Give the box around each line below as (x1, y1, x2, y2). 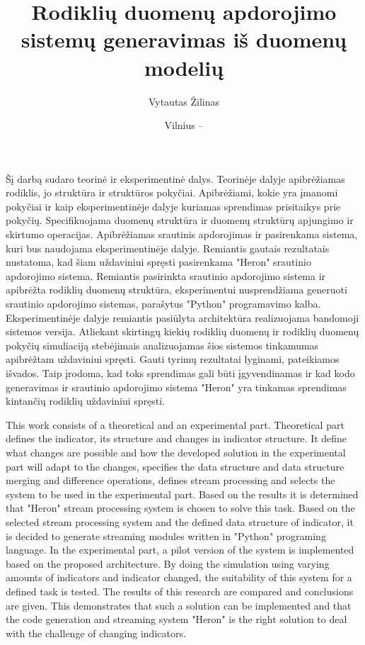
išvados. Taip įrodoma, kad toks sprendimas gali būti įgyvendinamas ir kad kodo (6, 366, 355, 380)
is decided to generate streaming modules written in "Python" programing (6, 528, 326, 543)
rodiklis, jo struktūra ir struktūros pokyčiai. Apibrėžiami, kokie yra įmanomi (6, 185, 338, 200)
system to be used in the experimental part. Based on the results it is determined (6, 486, 359, 501)
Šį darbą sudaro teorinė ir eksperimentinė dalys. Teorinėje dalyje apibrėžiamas (6, 171, 345, 186)
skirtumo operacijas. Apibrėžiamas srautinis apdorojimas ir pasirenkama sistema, (6, 227, 358, 242)
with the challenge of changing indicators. (6, 625, 186, 640)
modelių (144, 52, 224, 82)
